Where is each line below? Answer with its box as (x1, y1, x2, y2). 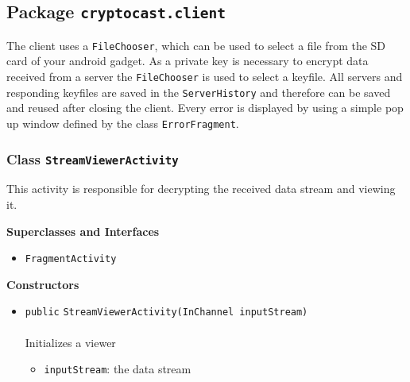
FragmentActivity (25, 253, 117, 265)
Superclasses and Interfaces (6, 222, 160, 239)
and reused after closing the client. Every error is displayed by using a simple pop (6, 99, 404, 116)
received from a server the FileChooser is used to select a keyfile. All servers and (6, 68, 403, 85)
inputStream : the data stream (44, 361, 191, 377)
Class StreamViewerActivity (6, 149, 179, 168)
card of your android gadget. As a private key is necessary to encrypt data (6, 52, 369, 69)
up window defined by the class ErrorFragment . (6, 114, 239, 131)
